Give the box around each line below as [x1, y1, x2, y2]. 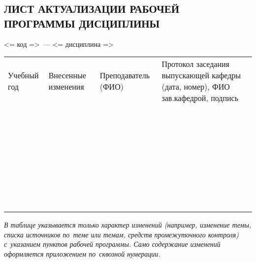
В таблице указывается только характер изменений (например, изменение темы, [4, 220, 252, 230]
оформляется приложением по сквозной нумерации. [4, 248, 160, 259]
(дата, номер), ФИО [161, 81, 230, 93]
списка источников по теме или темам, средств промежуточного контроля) [4, 229, 239, 239]
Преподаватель [99, 69, 150, 81]
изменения [48, 81, 84, 93]
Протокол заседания [161, 58, 229, 70]
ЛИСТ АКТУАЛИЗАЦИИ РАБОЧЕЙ [4, 1, 180, 16]
